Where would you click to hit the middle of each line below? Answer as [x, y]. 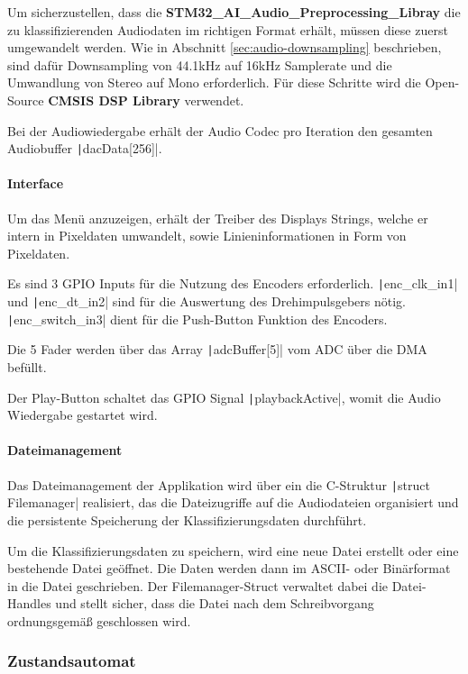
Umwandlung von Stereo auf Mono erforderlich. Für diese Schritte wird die [214, 82]
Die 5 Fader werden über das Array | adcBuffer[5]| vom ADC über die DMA [217, 349]
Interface [36, 183]
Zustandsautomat [72, 661]
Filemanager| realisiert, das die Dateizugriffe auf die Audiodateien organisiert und [233, 502]
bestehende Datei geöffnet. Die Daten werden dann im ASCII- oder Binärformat [229, 568]
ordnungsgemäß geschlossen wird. [99, 620]
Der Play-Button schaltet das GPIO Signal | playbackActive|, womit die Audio [224, 397]
